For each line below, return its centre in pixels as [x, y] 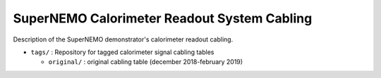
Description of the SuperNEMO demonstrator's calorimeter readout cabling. [123, 39]
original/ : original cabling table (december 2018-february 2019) [146, 62]
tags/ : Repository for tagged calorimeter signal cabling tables [122, 52]
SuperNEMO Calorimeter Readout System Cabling [163, 18]
